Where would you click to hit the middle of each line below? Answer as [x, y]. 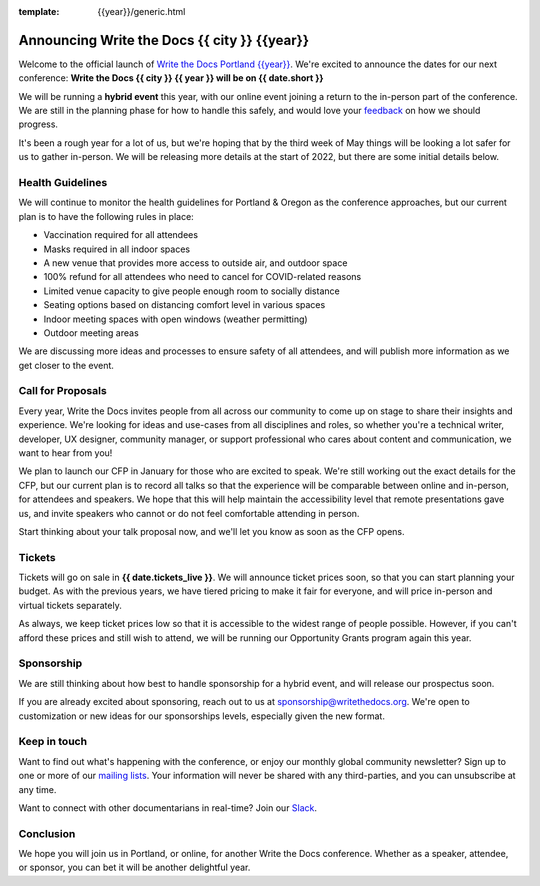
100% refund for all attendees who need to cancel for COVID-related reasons [202, 277]
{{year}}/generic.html [141, 11]
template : [39, 11]
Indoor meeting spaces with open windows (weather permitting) [176, 319]
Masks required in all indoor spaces [116, 249]
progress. [38, 124]
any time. [37, 789]
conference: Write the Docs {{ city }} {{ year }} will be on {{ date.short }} [171, 78]
